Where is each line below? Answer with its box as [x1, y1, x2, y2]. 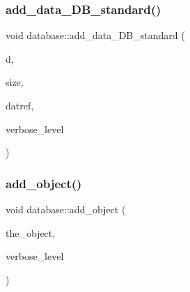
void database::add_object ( [6, 202, 126, 216]
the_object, [6, 225, 56, 240]
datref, [6, 98, 34, 112]
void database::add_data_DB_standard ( [6, 28, 185, 43]
